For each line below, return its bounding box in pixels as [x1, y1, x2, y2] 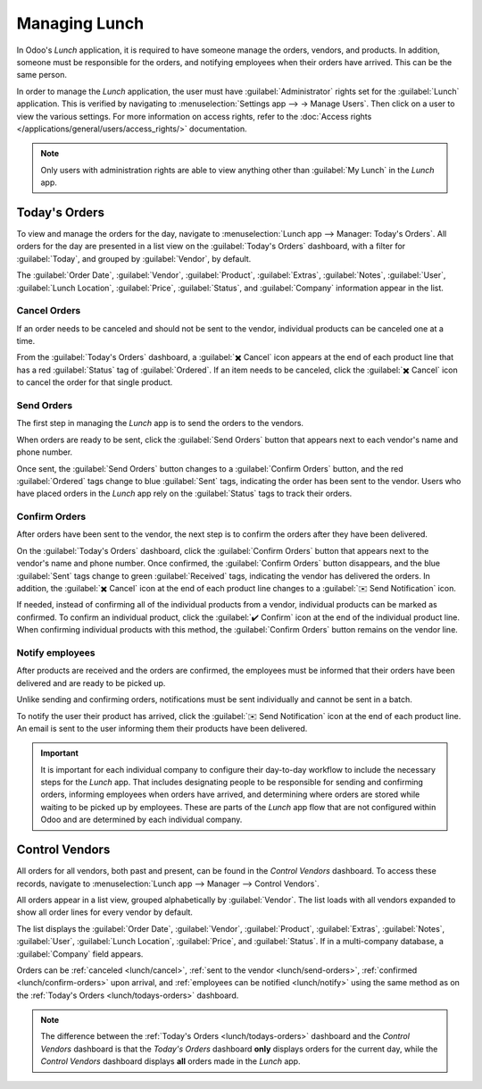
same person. [16, 70, 67, 80]
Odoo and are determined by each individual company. [40, 814, 243, 825]
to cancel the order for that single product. [16, 377, 173, 388]
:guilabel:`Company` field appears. [16, 948, 144, 959]
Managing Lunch [16, 13, 145, 33]
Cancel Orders [16, 305, 81, 317]
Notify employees [16, 646, 96, 658]
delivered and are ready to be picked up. [16, 677, 166, 688]
